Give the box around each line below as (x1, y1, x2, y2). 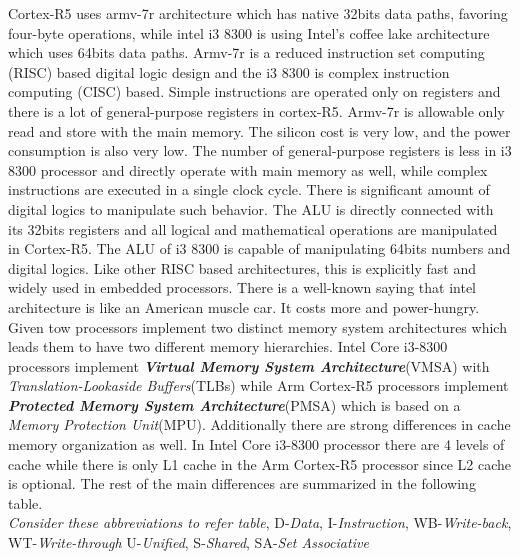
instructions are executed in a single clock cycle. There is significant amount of (8, 179, 490, 200)
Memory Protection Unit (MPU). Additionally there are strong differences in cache (8, 414, 511, 435)
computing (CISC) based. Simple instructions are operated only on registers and (8, 81, 501, 102)
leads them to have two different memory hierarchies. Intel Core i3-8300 (8, 336, 448, 357)
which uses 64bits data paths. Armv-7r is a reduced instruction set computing (8, 42, 485, 63)
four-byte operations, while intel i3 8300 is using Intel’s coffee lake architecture (8, 22, 490, 43)
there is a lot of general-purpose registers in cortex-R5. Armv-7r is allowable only (8, 100, 505, 121)
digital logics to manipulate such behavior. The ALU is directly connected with (8, 198, 494, 219)
